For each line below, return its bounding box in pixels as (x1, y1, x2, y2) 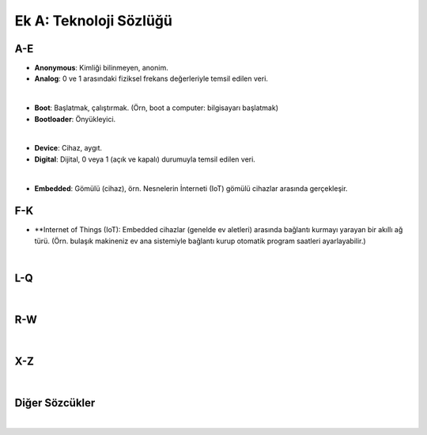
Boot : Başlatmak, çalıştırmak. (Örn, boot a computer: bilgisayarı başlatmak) (34, 103, 279, 113)
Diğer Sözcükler (14, 396, 96, 410)
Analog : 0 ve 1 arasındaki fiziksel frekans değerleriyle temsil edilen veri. (34, 74, 269, 83)
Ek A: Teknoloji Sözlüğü (14, 12, 173, 29)
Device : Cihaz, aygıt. (34, 143, 103, 153)
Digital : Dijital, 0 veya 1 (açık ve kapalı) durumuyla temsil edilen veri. (34, 155, 256, 164)
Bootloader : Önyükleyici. (34, 114, 116, 124)
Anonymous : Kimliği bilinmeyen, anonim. (34, 63, 169, 73)
